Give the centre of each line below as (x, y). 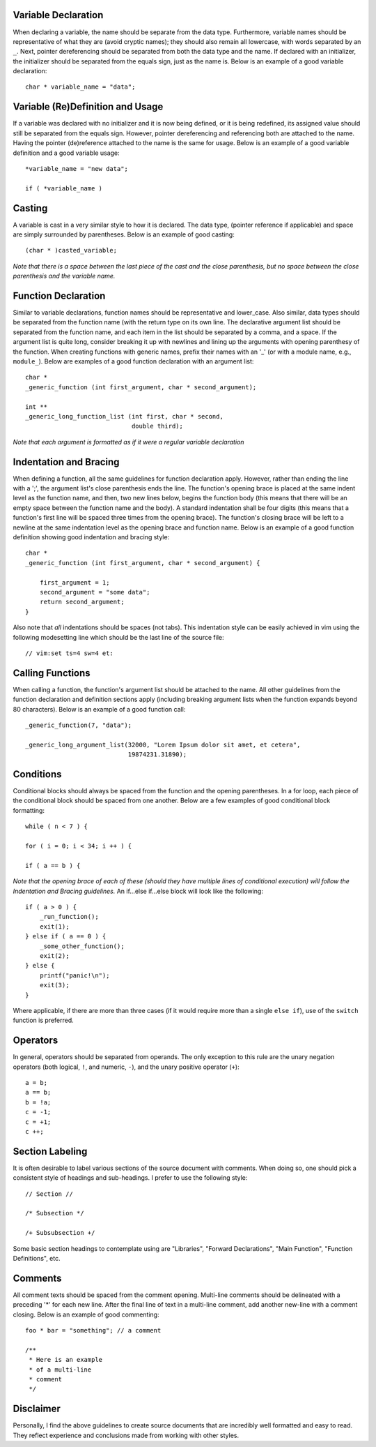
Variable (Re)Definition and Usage (88, 107)
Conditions (37, 774)
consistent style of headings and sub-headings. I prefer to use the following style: (130, 1178)
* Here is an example (66, 1360)
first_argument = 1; (75, 582)
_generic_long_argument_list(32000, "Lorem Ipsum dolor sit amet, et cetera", (163, 744)
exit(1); (54, 927)
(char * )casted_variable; (71, 250)
